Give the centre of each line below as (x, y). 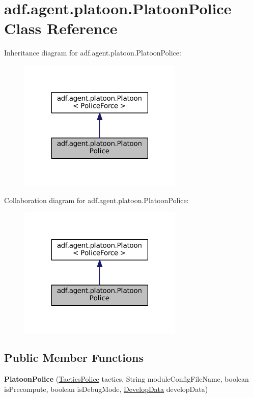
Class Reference (61, 28)
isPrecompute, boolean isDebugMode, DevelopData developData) (106, 389)
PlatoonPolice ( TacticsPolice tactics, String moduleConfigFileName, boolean (126, 379)
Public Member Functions (74, 358)
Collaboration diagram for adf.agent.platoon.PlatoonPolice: (96, 200)
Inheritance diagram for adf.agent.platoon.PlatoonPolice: (93, 53)
